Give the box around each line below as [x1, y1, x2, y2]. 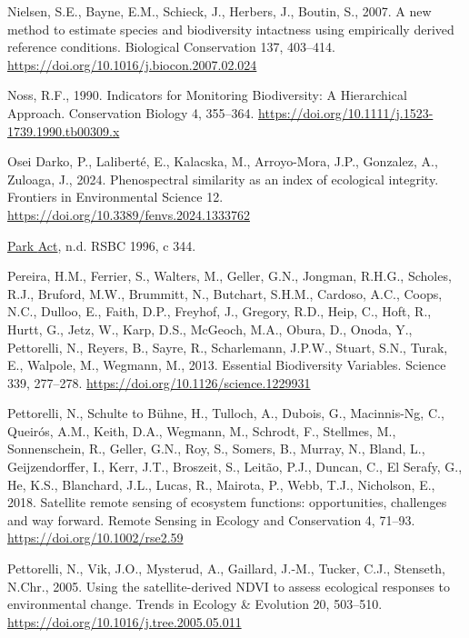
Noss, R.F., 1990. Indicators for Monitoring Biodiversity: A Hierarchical [7, 85, 407, 105]
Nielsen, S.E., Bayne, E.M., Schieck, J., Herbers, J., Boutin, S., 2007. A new [7, 2, 432, 20]
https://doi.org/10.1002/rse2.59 [7, 528, 184, 547]
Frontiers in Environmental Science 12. [7, 187, 224, 206]
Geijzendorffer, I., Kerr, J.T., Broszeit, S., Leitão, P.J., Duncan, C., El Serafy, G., [7, 457, 463, 476]
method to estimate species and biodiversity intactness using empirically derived [7, 19, 454, 38]
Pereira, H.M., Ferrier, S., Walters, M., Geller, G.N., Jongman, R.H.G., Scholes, [7, 266, 452, 285]
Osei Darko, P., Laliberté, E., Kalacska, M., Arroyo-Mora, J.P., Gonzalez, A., [7, 152, 438, 171]
